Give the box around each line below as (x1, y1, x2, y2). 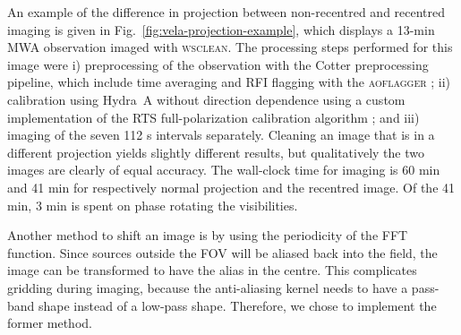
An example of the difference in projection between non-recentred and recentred (7, 3, 446, 21)
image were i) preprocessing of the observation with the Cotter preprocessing (7, 55, 429, 73)
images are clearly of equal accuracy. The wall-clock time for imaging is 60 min (7, 160, 440, 179)
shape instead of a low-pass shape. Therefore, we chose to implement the (38, 296, 437, 314)
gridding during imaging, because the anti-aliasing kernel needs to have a (7, 278, 408, 296)
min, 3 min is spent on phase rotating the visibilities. (7, 195, 298, 214)
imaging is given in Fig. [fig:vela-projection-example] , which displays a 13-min (7, 20, 435, 39)
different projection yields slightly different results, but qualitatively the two (7, 142, 424, 161)
